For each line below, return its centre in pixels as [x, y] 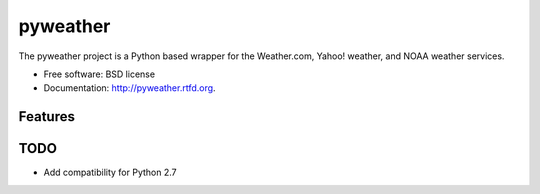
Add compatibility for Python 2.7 [110, 172]
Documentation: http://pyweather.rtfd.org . [129, 88]
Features [46, 116]
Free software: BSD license [99, 74]
